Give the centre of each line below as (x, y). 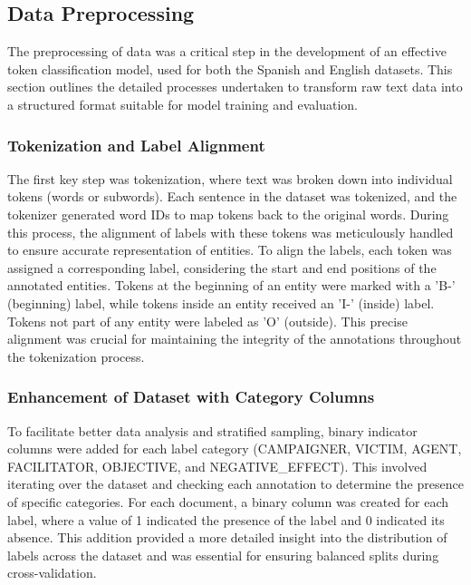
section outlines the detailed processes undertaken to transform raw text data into (235, 87)
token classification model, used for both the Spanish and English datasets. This (230, 68)
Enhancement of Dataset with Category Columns (191, 397)
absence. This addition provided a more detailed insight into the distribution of (227, 537)
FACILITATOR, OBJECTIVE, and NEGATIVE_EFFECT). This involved (217, 466)
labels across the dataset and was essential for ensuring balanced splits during (223, 555)
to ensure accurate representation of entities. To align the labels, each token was (230, 250)
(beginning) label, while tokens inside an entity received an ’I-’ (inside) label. (221, 302)
